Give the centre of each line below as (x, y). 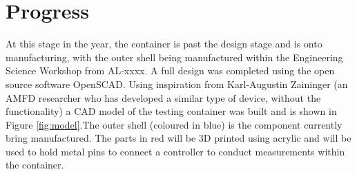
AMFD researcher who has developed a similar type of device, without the (163, 97)
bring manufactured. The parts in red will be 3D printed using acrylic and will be (178, 138)
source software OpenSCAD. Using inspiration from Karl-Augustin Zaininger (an (177, 84)
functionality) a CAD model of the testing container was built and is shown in (171, 111)
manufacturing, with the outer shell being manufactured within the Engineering (174, 57)
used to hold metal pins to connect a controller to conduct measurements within (175, 151)
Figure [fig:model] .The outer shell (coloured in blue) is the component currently (174, 124)
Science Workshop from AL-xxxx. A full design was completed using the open (170, 70)
